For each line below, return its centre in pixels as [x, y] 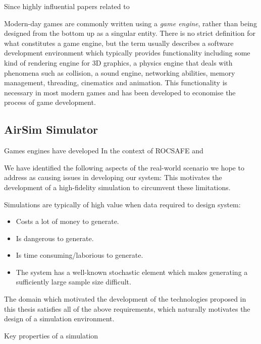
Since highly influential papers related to [67, 6]
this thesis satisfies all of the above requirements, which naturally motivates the [127, 308]
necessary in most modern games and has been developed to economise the [120, 92]
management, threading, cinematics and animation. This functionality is [116, 82]
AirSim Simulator [51, 129]
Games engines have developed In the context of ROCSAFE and [104, 151]
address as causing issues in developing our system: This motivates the [113, 177]
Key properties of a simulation [51, 335]
